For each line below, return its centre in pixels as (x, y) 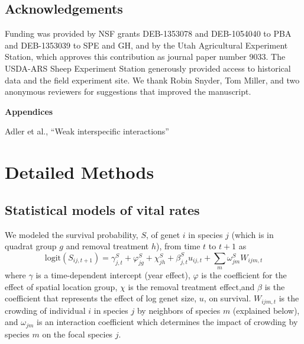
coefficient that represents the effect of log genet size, (101, 298)
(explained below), (266, 310)
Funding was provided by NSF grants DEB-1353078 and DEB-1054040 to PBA (148, 33)
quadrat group (31, 246)
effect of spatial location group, (61, 286)
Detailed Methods (80, 172)
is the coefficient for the (244, 275)
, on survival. (227, 298)
